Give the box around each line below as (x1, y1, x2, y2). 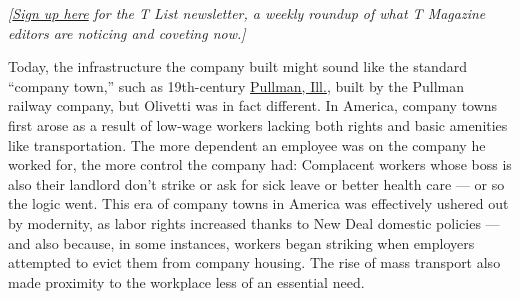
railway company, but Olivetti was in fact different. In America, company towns (8, 95, 498, 116)
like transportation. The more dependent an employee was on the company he (8, 134, 486, 155)
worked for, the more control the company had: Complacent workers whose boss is (8, 154, 512, 175)
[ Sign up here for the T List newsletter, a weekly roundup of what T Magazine (8, 3, 486, 23)
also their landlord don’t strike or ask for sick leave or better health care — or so (8, 173, 505, 194)
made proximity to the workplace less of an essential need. (8, 271, 365, 292)
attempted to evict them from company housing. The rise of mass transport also (8, 252, 501, 273)
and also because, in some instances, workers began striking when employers (8, 232, 475, 253)
